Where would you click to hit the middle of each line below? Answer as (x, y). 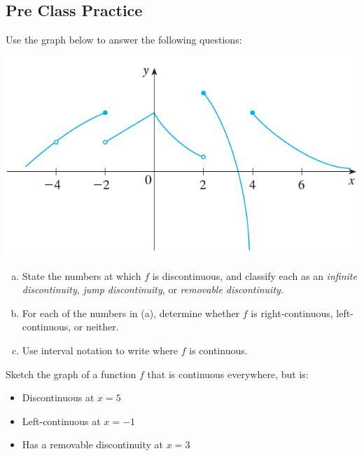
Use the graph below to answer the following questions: (124, 40)
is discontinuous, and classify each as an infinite (254, 275)
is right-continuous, (292, 313)
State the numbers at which (82, 275)
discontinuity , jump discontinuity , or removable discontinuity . (153, 289)
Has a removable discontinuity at (93, 444)
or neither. (96, 327)
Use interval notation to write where (100, 350)
